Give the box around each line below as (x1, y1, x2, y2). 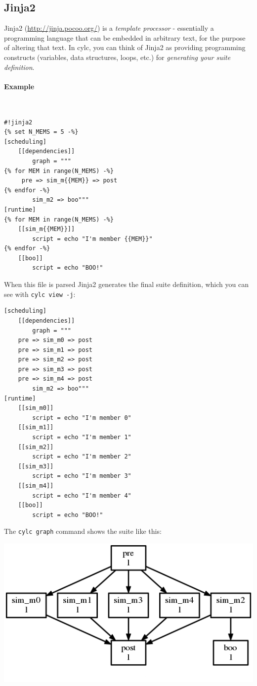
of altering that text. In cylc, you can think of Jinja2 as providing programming (4, 42, 246, 53)
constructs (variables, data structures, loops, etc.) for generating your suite (4, 52, 231, 62)
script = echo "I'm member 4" (32, 492, 131, 499)
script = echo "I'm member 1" (32, 434, 131, 441)
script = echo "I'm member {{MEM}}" (32, 235, 153, 242)
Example (4, 81, 35, 91)
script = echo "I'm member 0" (32, 414, 131, 421)
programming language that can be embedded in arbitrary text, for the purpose (4, 32, 246, 43)
